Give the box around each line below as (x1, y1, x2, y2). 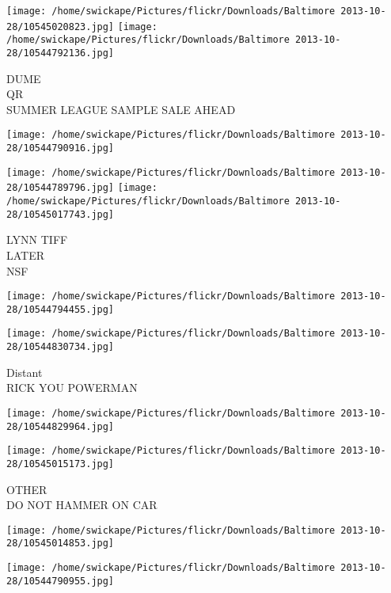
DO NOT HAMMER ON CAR (6, 496, 158, 513)
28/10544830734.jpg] (6, 341, 115, 353)
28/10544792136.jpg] (6, 47, 115, 59)
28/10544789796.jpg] (6, 182, 115, 194)
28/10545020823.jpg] (6, 21, 115, 32)
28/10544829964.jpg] (6, 420, 115, 432)
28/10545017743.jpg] (6, 208, 115, 220)
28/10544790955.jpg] (6, 575, 115, 587)
